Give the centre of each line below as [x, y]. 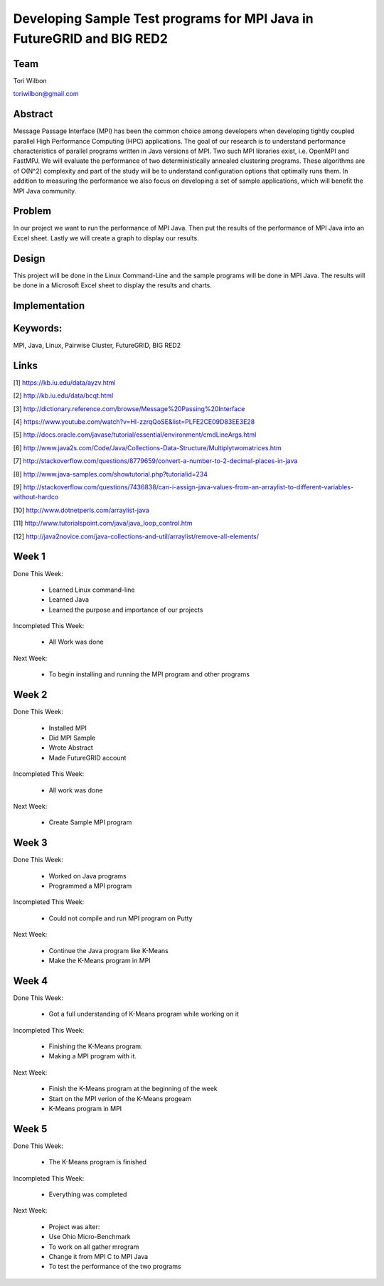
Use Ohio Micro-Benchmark [90, 1237]
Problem [32, 211]
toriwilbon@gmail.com [46, 94]
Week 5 [30, 1128]
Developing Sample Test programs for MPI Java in [163, 18]
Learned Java [69, 600]
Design [29, 259]
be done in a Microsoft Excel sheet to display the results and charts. [113, 285]
